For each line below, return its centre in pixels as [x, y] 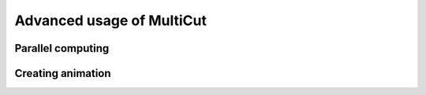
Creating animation [63, 73]
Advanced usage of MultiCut [110, 20]
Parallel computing [62, 48]
